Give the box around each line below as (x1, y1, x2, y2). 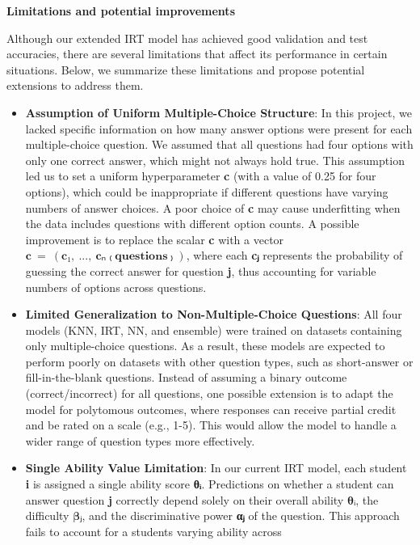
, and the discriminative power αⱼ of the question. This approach (82, 507, 400, 524)
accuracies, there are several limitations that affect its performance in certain (6, 45, 388, 62)
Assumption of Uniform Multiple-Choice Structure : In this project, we (25, 104, 412, 120)
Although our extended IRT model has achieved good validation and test (6, 29, 368, 46)
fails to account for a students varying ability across (25, 522, 282, 539)
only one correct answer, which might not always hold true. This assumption (25, 151, 405, 168)
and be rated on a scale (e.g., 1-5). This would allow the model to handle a (25, 416, 397, 433)
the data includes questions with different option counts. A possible (25, 215, 359, 232)
